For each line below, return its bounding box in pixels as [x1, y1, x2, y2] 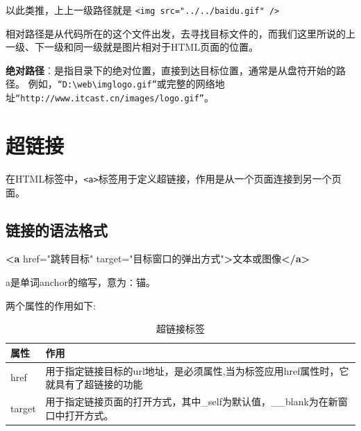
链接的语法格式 [6, 219, 108, 240]
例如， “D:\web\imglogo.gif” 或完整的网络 [28, 76, 215, 91]
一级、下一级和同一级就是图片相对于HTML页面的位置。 [6, 40, 259, 54]
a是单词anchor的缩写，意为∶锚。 [6, 274, 156, 289]
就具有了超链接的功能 [45, 377, 143, 391]
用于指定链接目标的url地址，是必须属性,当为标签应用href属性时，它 [45, 363, 349, 378]
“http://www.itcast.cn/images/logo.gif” [15, 94, 205, 104]
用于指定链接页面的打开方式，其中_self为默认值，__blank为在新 [45, 394, 338, 408]
